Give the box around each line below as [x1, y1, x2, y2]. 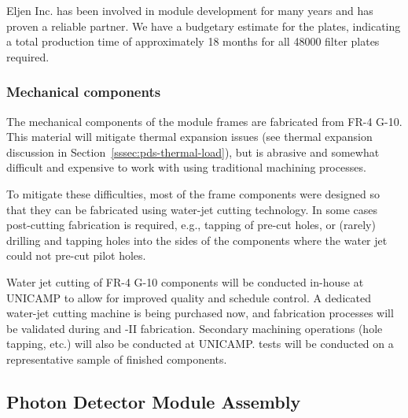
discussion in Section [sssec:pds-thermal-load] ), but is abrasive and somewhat [6, 143, 380, 160]
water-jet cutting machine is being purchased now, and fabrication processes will [6, 305, 394, 321]
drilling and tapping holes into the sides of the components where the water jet [6, 231, 388, 248]
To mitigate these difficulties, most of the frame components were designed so [6, 185, 380, 202]
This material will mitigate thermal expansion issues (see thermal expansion [6, 128, 373, 145]
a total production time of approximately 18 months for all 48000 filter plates [6, 33, 380, 50]
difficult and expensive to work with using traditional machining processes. [6, 159, 366, 176]
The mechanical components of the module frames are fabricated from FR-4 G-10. [6, 113, 402, 129]
